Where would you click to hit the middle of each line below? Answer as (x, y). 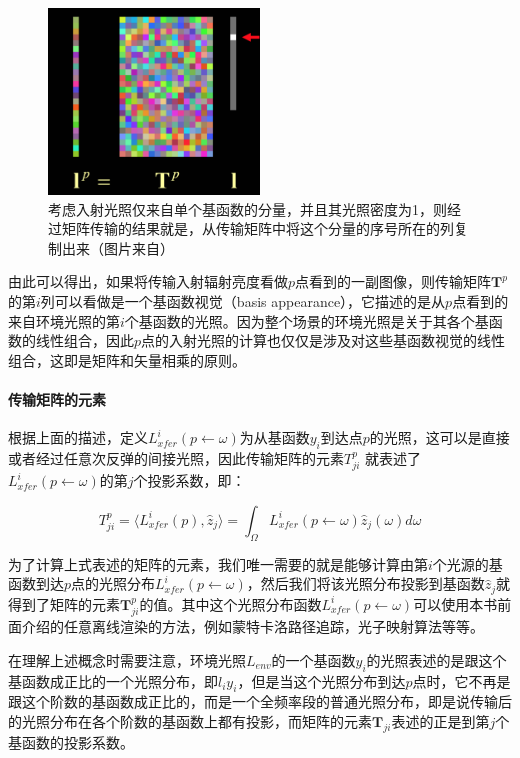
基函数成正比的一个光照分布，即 (113, 680)
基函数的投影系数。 (71, 741)
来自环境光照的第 (64, 320)
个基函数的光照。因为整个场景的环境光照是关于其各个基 (306, 320)
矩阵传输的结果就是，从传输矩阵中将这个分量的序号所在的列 (257, 228)
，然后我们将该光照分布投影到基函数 (365, 583)
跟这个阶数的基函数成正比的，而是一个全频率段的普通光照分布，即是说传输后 (260, 701)
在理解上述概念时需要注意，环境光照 (127, 659)
